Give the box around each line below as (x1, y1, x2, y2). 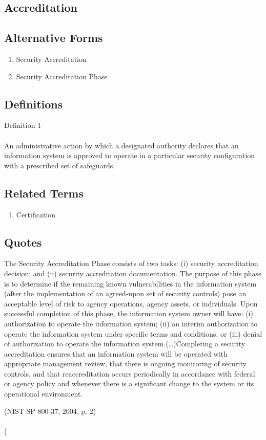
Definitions (4, 96, 63, 112)
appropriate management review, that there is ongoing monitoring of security (4, 358, 247, 369)
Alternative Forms (4, 30, 103, 46)
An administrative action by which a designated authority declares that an (4, 140, 239, 150)
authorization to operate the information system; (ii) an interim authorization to (4, 318, 258, 328)
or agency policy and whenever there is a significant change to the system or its (4, 378, 254, 389)
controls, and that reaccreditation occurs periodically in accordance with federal (4, 368, 255, 379)
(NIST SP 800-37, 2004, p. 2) (4, 405, 96, 416)
